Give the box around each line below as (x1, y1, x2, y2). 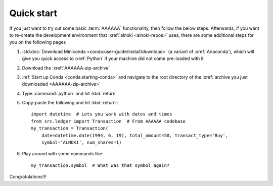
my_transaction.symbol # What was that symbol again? (31, 162, 170, 168)
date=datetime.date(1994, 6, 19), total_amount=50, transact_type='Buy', (41, 133, 229, 138)
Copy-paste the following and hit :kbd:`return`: (22, 100, 119, 106)
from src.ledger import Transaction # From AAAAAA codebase (31, 118, 186, 124)
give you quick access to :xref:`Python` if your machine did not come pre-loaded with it (22, 55, 204, 61)
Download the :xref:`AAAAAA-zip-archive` (22, 65, 110, 71)
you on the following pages (9, 39, 66, 45)
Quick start (9, 8, 58, 19)
